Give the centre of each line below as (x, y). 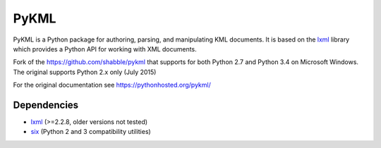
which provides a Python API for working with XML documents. (105, 49)
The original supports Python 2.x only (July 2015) (85, 72)
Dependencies (46, 105)
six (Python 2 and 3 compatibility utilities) (91, 132)
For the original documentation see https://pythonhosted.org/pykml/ (112, 85)
